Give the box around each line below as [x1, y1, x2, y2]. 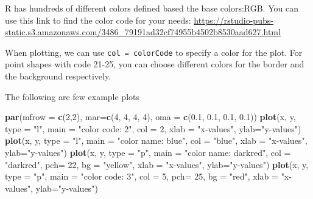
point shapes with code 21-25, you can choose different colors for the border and [5, 58, 304, 70]
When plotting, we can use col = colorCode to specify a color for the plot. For [5, 46, 303, 58]
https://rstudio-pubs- [194, 13, 273, 26]
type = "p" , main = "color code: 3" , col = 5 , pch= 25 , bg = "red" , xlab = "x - [5, 170, 292, 183]
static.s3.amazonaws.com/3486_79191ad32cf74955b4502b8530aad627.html [5, 25, 281, 38]
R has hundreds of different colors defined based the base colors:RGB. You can [5, 2, 298, 14]
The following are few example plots [5, 90, 139, 103]
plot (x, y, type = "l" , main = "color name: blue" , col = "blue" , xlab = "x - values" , [5, 134, 308, 147]
